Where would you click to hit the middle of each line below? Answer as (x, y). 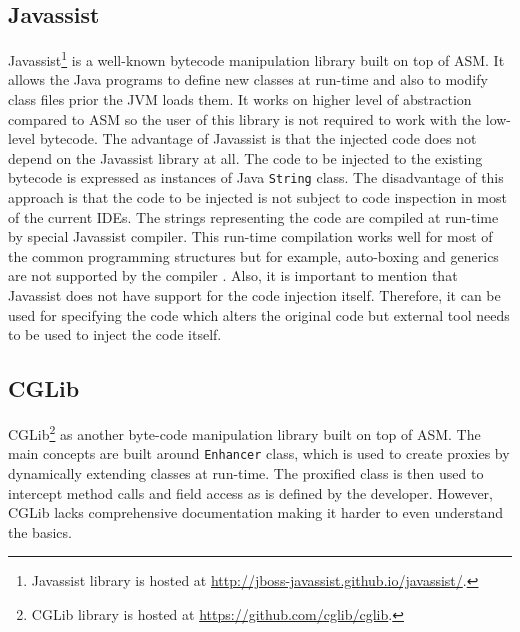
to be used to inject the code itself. (115, 334)
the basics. (40, 531)
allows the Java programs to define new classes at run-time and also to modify (248, 79)
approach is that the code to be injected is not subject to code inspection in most (257, 197)
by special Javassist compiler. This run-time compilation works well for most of (250, 236)
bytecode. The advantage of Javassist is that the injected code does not (258, 138)
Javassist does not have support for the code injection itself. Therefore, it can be (254, 295)
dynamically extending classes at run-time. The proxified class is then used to (246, 472)
